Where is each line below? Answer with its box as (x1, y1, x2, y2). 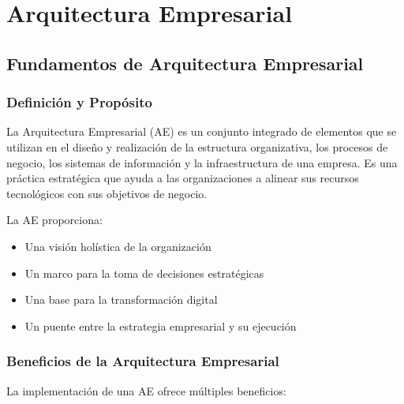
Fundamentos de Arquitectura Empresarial (6, 50, 364, 75)
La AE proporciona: (6, 211, 103, 228)
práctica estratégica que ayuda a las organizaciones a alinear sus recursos (6, 170, 359, 186)
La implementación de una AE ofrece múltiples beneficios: (6, 382, 286, 398)
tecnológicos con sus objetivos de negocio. (6, 185, 208, 201)
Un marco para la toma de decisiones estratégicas (24, 264, 264, 281)
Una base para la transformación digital (24, 291, 218, 308)
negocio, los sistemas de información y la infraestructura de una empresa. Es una (6, 154, 398, 170)
